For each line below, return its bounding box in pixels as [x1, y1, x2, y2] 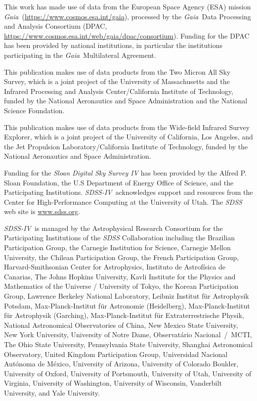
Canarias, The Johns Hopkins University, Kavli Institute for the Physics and [4, 271, 236, 281]
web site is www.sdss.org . [4, 206, 81, 217]
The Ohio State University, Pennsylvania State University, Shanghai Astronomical [4, 339, 253, 349]
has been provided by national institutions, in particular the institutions [4, 40, 222, 50]
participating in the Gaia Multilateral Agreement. [4, 49, 156, 60]
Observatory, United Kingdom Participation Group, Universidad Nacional [4, 349, 228, 359]
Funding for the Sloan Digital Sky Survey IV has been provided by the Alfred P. [4, 167, 247, 178]
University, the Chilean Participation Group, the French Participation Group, [4, 252, 239, 262]
